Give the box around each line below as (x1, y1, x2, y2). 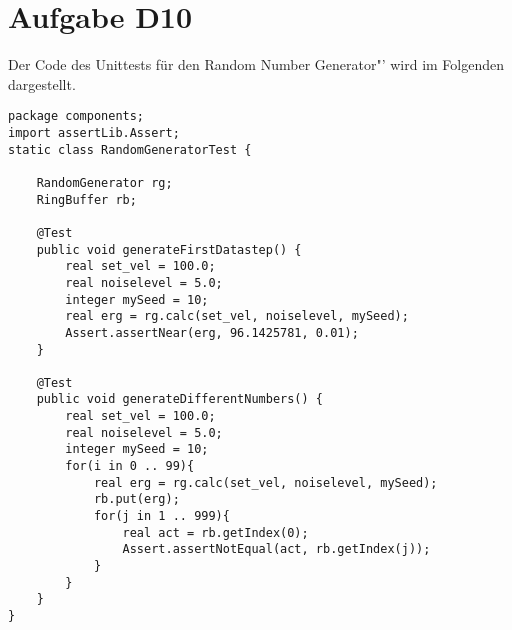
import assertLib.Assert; (8, 125, 180, 140)
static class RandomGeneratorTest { (8, 142, 252, 157)
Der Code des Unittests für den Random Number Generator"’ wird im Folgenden (8, 54, 505, 75)
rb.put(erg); (93, 492, 180, 507)
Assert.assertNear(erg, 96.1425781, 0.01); (65, 325, 359, 340)
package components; (8, 109, 145, 124)
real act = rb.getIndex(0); (122, 525, 309, 540)
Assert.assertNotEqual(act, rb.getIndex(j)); (122, 542, 431, 557)
